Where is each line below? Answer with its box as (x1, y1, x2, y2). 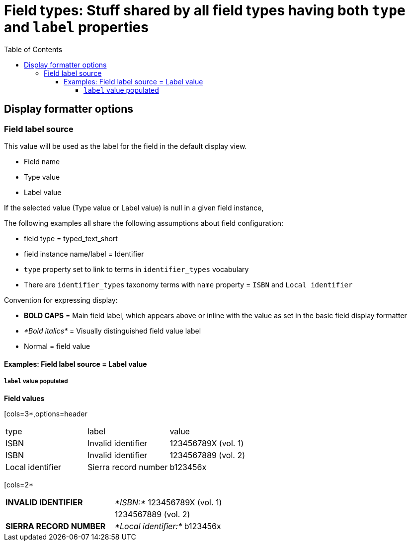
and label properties (4, 19, 149, 36)
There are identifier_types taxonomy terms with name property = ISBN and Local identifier (24, 280, 353, 289)
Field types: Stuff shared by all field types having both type (4, 2, 406, 19)
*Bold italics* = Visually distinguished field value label (24, 326, 201, 335)
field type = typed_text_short (24, 234, 118, 243)
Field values (4, 394, 45, 403)
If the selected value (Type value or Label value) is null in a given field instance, (4, 203, 264, 212)
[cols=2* (4, 480, 33, 489)
